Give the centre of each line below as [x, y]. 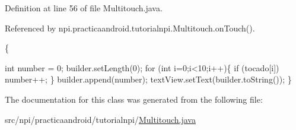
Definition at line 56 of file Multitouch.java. [84, 8]
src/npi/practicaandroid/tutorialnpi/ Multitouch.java [100, 119]
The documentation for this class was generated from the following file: [134, 99]
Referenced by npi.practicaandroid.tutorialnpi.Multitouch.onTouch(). [130, 28]
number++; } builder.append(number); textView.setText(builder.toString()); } [148, 79]
